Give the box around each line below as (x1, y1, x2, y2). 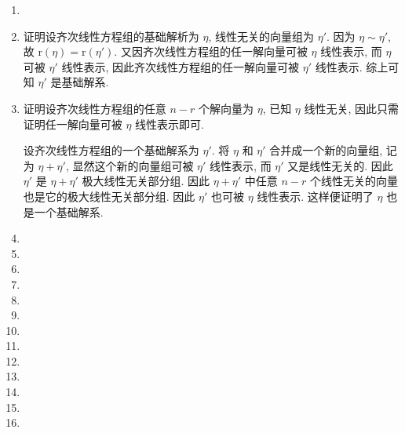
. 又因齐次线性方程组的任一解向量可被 (114, 43, 308, 60)
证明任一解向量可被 (23, 115, 122, 132)
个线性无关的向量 (310, 173, 399, 189)
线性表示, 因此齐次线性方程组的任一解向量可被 (61, 58, 300, 75)
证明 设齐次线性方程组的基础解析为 (23, 27, 199, 44)
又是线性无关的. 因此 (287, 157, 393, 173)
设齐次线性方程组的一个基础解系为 (23, 142, 199, 158)
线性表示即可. (135, 115, 204, 132)
